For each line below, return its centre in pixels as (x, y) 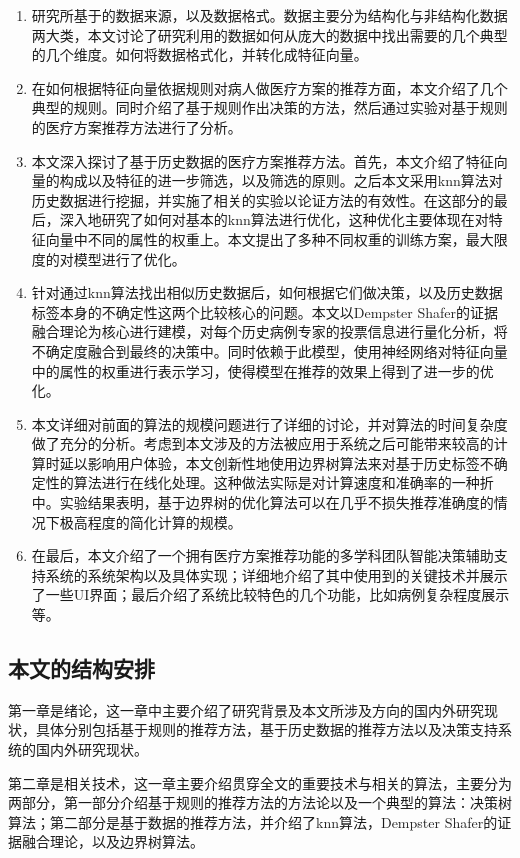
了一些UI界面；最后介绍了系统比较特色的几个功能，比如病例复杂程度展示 (270, 594)
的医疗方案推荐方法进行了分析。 (136, 126)
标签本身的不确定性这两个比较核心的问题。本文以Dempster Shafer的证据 (265, 311)
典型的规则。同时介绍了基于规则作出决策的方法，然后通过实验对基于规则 (269, 107)
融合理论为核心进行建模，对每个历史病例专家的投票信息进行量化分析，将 (269, 331)
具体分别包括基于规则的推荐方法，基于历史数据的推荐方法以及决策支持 (266, 729)
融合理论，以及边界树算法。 (112, 841)
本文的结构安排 (81, 668)
